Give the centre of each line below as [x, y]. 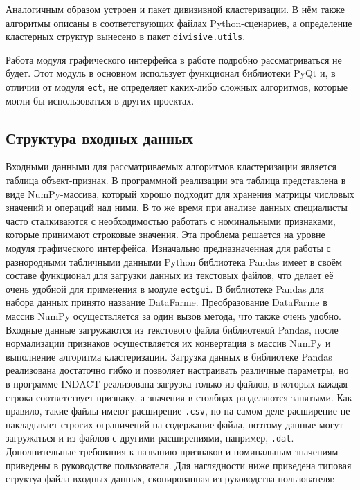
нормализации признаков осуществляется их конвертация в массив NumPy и [168, 343]
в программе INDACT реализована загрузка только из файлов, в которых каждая [177, 384]
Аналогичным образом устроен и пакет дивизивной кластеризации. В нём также [175, 9]
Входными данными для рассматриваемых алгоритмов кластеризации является [171, 166]
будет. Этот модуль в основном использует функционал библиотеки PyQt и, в [171, 73]
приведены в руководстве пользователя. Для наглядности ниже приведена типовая [179, 465]
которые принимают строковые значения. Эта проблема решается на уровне [165, 234]
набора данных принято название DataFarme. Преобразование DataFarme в [166, 302]
